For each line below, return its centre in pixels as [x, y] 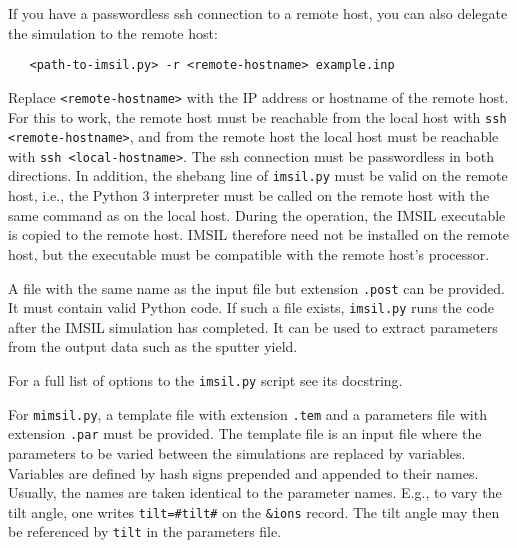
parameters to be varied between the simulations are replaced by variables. [237, 452]
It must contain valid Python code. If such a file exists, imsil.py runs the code [251, 307]
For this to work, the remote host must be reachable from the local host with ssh [257, 116]
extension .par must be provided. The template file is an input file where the [245, 433]
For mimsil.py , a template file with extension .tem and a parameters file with [247, 413]
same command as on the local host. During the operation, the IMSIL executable [257, 214]
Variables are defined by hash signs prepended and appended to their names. [243, 472]
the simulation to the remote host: [113, 32]
